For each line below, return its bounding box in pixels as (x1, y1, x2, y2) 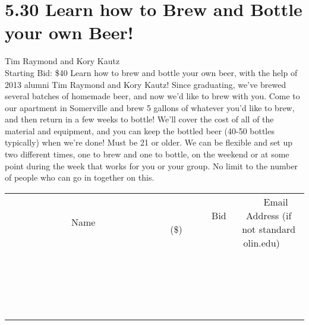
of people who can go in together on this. (5, 171, 154, 184)
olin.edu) (243, 235, 280, 250)
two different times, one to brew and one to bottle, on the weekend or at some (5, 148, 289, 160)
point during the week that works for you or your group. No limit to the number (5, 159, 298, 172)
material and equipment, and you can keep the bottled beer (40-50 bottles (5, 124, 275, 137)
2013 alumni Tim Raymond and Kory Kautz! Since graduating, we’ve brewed (5, 78, 286, 90)
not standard (242, 222, 296, 236)
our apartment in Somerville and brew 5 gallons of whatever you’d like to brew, (5, 101, 295, 113)
